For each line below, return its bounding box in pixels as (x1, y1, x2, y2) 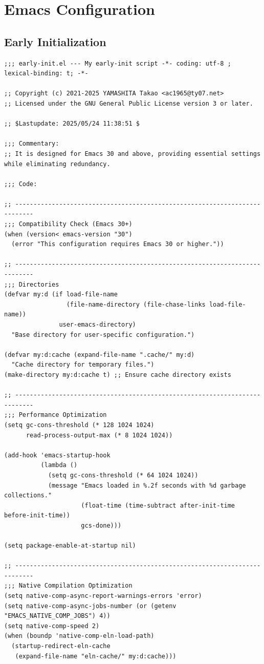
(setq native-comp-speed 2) (4, 622, 100, 630)
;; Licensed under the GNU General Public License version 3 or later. (4, 99, 253, 107)
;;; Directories (4, 280, 59, 288)
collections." (4, 492, 52, 499)
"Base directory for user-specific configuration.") (11, 331, 195, 338)
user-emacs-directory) (59, 321, 136, 329)
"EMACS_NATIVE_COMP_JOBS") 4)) (4, 612, 111, 620)
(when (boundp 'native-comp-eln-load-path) (4, 632, 155, 640)
